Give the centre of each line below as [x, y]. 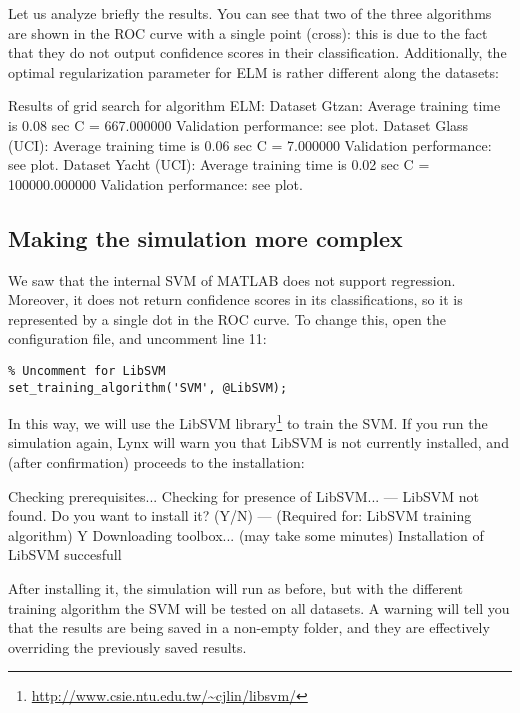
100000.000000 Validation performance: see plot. [155, 183]
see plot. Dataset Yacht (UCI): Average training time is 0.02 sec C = [219, 164]
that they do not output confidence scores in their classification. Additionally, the [257, 52]
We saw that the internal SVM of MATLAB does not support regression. [232, 279]
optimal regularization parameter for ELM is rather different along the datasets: [253, 71]
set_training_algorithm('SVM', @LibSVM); [148, 387]
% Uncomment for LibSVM [87, 370]
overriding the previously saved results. [127, 646]
